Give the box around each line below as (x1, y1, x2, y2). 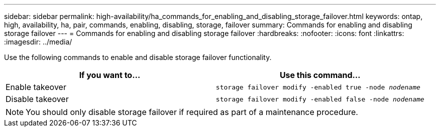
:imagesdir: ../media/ (4, 37, 72, 46)
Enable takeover (6, 82, 66, 92)
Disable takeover (6, 94, 69, 104)
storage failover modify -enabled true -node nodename (215, 83, 420, 91)
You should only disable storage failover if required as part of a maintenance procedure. (26, 107, 358, 117)
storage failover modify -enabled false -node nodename (215, 95, 424, 103)
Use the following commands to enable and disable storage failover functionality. (4, 53, 272, 61)
